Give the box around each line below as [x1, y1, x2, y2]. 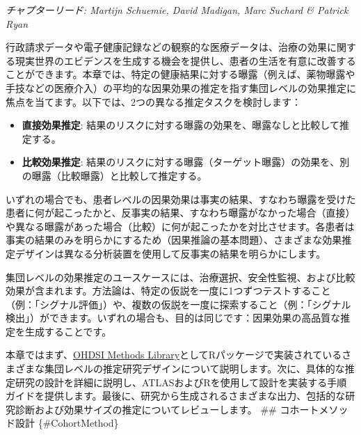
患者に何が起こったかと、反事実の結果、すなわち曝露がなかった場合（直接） [6, 205, 355, 220]
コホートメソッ [280, 402, 348, 416]
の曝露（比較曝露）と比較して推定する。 [22, 168, 207, 182]
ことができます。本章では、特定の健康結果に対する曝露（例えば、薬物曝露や [6, 67, 355, 81]
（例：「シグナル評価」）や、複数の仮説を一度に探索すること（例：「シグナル [6, 296, 351, 311]
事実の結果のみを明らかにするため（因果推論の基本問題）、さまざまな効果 [6, 232, 342, 247]
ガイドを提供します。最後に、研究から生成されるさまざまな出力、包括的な [6, 388, 346, 403]
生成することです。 [24, 324, 112, 338]
